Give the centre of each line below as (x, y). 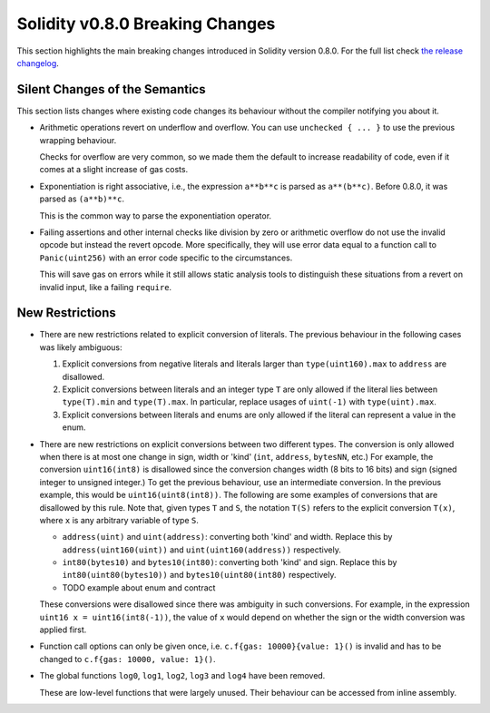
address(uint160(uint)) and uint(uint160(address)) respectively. (202, 550)
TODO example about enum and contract (139, 587)
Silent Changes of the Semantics (111, 89)
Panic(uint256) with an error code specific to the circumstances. (166, 258)
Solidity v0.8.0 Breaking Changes (146, 24)
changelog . (38, 63)
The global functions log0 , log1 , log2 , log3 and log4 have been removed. (182, 676)
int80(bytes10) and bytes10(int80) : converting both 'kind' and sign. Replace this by (230, 562)
